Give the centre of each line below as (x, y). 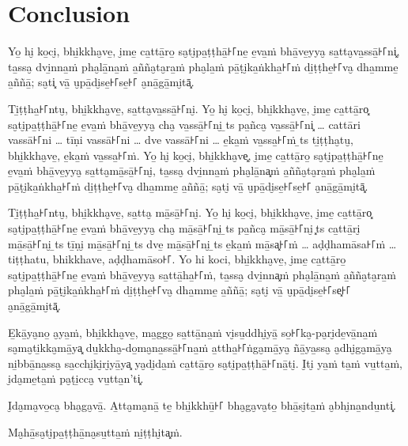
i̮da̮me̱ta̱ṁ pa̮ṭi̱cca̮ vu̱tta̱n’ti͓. (76, 378)
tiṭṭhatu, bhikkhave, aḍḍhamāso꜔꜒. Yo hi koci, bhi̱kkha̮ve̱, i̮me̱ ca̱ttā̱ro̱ (177, 259)
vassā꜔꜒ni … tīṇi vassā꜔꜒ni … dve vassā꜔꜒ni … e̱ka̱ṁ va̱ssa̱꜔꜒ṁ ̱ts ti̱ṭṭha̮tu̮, (181, 140)
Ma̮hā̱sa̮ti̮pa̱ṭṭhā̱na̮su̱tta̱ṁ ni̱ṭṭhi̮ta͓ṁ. (95, 431)
